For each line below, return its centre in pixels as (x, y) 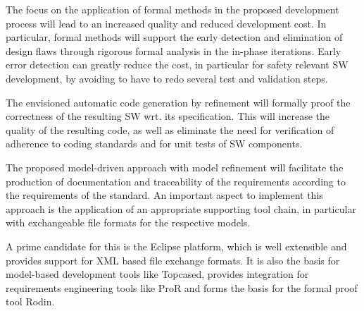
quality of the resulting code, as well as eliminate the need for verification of (170, 129)
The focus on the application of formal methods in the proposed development (172, 9)
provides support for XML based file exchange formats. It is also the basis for (173, 260)
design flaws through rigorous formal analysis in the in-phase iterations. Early (174, 50)
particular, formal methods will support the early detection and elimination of (174, 37)
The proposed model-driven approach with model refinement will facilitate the (175, 167)
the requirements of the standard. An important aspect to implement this (164, 195)
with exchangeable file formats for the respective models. (128, 222)
